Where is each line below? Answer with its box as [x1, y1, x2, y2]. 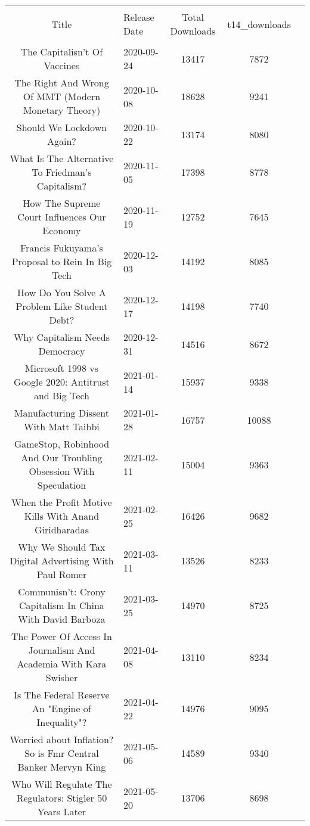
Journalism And [28, 643, 95, 657]
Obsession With [29, 464, 95, 478]
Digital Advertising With [10, 554, 114, 567]
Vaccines [44, 58, 80, 72]
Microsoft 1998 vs [24, 361, 99, 375]
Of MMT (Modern [23, 89, 101, 103]
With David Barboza [18, 612, 106, 626]
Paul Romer [36, 567, 87, 581]
